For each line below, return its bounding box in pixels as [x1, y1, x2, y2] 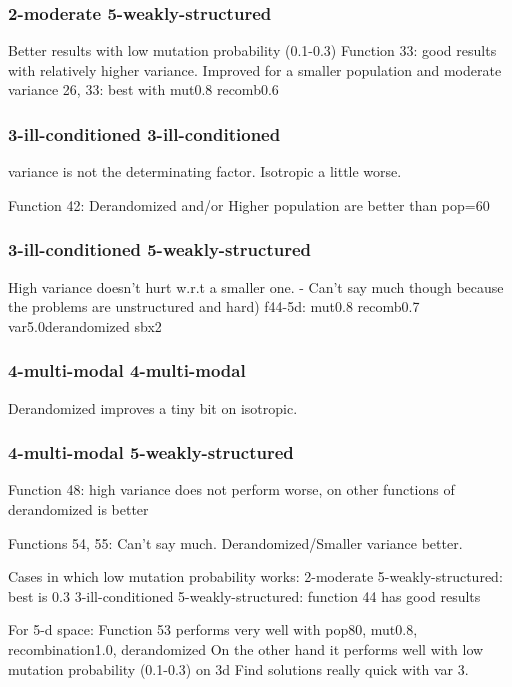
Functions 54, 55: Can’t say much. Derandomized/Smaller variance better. [8, 532, 463, 553]
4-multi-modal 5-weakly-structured [8, 440, 294, 465]
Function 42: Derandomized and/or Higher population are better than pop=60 [8, 194, 490, 215]
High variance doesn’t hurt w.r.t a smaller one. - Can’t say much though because [8, 276, 504, 297]
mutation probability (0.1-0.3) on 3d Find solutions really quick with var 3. [8, 658, 469, 679]
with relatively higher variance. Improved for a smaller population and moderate [8, 59, 502, 80]
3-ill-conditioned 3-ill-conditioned [8, 121, 281, 146]
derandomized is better [8, 499, 149, 520]
